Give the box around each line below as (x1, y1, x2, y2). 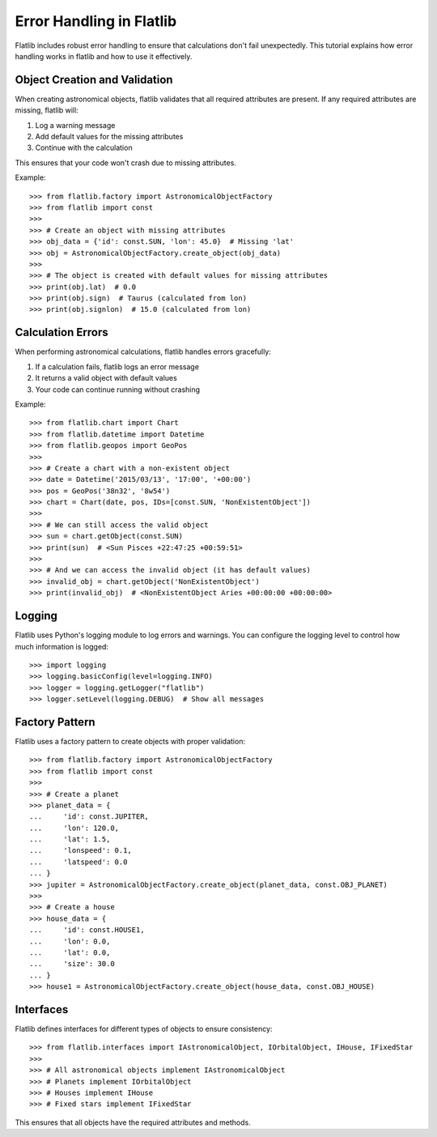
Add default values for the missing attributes (35, 132, 184, 142)
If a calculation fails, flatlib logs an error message (35, 361, 200, 372)
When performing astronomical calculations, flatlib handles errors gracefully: (15, 347, 271, 356)
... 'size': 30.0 (29, 960, 115, 969)
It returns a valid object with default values (35, 373, 177, 383)
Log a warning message (35, 120, 116, 130)
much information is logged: (15, 641, 109, 651)
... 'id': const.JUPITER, (29, 812, 150, 821)
